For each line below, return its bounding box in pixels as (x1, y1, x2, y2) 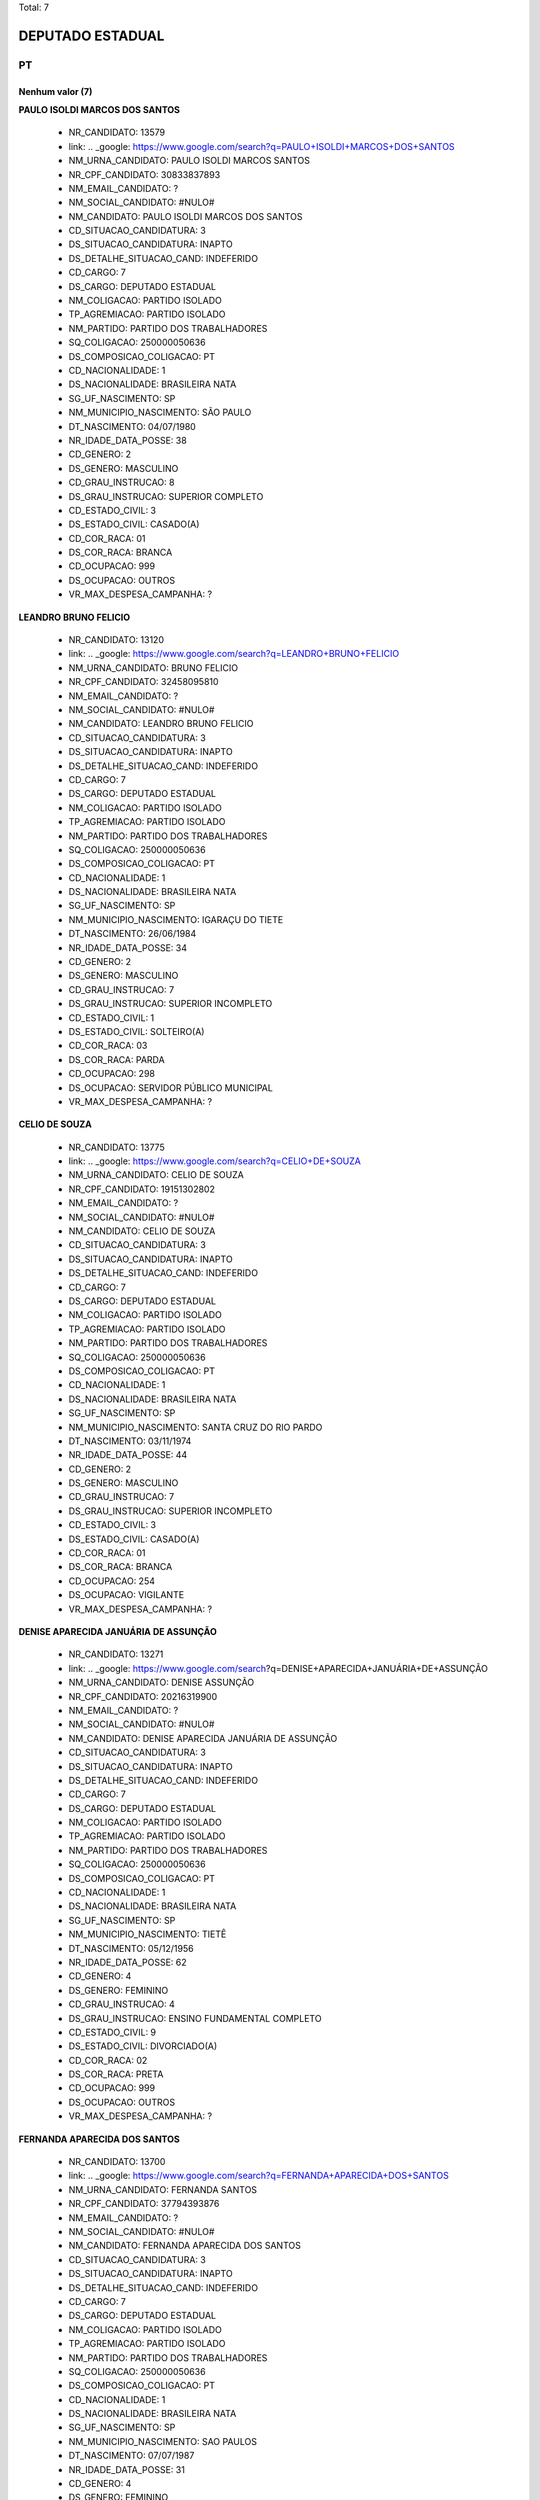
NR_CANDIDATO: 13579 (68, 126, 165, 139)
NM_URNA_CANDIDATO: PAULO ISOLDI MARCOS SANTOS (68, 155, 310, 167)
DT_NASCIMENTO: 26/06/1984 (68, 928, 197, 940)
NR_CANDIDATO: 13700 (68, 2156, 166, 2168)
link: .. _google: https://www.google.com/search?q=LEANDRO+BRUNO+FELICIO (68, 648, 400, 660)
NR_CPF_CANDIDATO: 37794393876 (68, 2198, 220, 2210)
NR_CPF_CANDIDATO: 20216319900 (68, 1690, 218, 1702)
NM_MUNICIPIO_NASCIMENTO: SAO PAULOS (68, 2435, 257, 2447)
